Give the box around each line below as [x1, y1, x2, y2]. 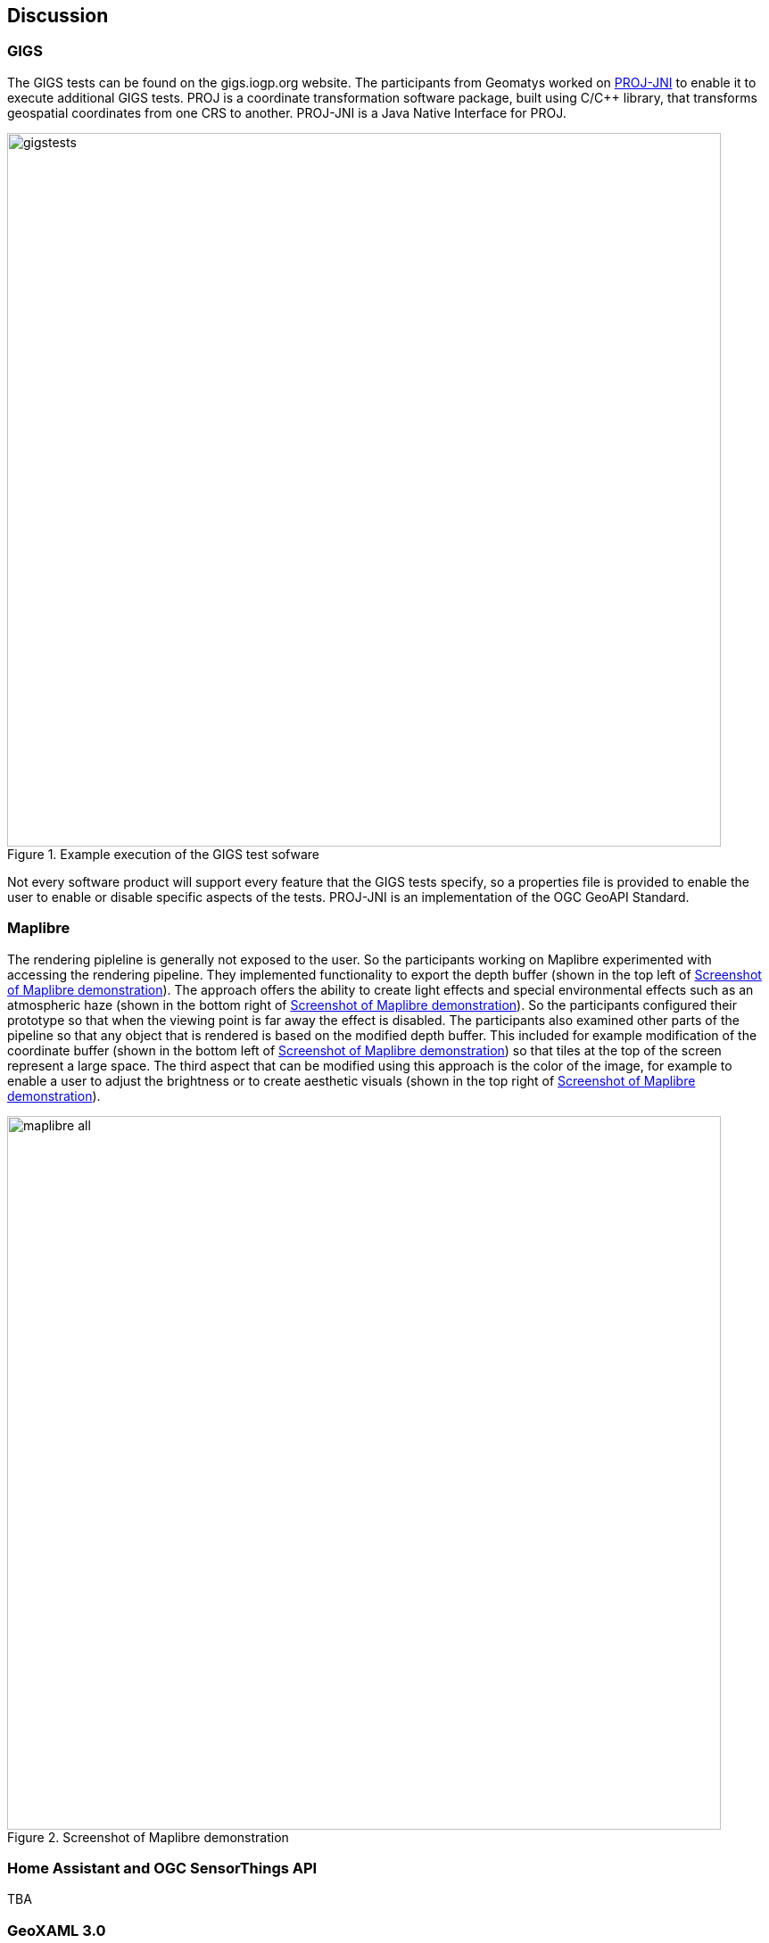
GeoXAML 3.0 [7, 1921, 106, 1939]
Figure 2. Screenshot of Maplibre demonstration [7, 1829, 289, 1845]
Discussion [7, 4, 109, 27]
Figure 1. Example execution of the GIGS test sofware [7, 846, 319, 862]
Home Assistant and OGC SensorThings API [7, 1858, 318, 1877]
